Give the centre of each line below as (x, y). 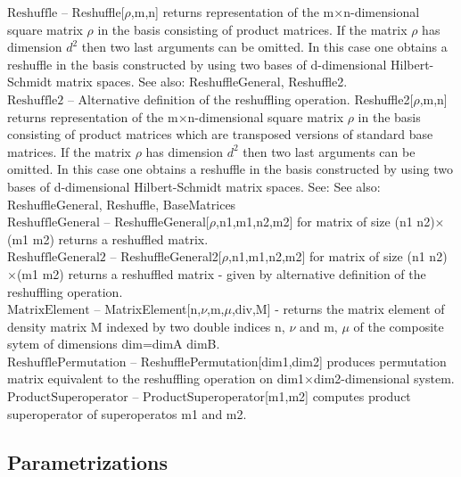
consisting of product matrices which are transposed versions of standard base (220, 134)
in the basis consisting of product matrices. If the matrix (252, 29)
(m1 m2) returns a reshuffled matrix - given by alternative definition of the (221, 273)
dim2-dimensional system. (384, 378)
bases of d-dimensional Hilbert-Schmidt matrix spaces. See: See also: (194, 186)
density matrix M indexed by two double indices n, (146, 326)
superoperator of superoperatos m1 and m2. (127, 413)
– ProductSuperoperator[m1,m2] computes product (272, 396)
